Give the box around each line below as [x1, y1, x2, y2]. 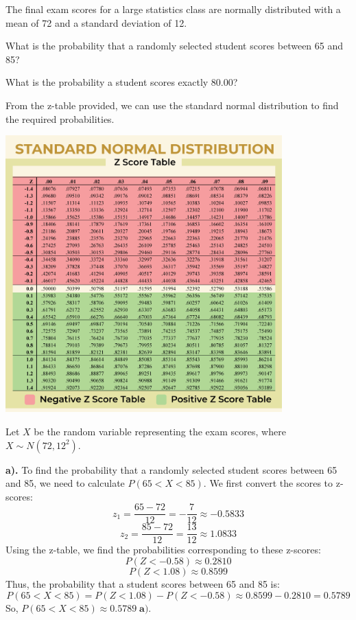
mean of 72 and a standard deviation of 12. [5, 15, 187, 30]
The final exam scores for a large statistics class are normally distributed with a [5, 2, 341, 16]
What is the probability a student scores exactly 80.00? [5, 75, 238, 89]
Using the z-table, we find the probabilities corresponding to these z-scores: [5, 542, 321, 557]
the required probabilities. [5, 111, 115, 126]
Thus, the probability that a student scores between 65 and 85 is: [5, 577, 280, 591]
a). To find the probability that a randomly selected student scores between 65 [5, 462, 337, 477]
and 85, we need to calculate [5, 476, 125, 490]
